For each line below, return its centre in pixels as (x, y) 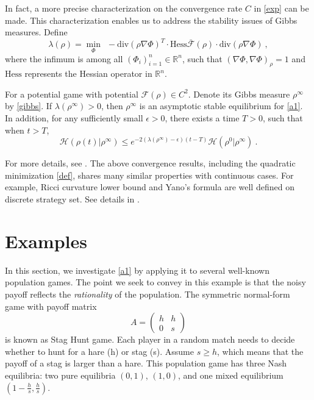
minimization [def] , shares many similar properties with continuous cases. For (149, 175)
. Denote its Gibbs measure (239, 94)
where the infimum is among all (64, 58)
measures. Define (36, 32)
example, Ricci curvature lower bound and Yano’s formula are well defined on (150, 187)
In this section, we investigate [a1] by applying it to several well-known (137, 270)
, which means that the (260, 351)
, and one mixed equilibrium (231, 375)
